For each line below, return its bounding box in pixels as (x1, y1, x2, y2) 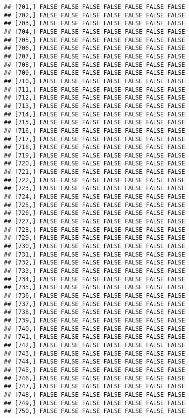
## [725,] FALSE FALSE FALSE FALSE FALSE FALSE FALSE (4, 201, 186, 209)
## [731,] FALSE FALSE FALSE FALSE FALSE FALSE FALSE (4, 251, 186, 258)
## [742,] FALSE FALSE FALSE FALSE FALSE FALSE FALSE (4, 341, 186, 349)
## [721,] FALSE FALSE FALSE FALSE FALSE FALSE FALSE (4, 168, 186, 176)
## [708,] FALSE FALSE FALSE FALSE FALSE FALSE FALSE (4, 61, 186, 68)
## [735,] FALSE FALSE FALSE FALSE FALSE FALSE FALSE (4, 284, 186, 291)
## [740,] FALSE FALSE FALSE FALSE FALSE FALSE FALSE (4, 325, 186, 332)
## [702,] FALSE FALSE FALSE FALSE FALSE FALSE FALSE (4, 11, 186, 19)
